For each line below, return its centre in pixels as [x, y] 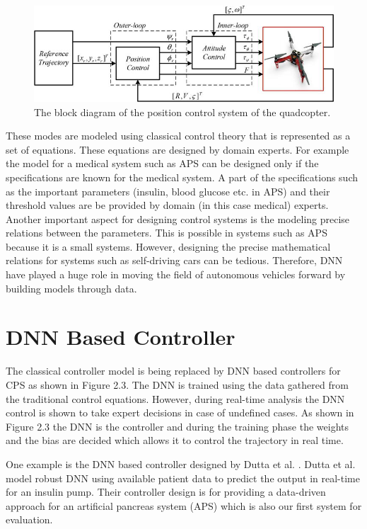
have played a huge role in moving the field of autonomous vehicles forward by [176, 274]
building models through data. [71, 288]
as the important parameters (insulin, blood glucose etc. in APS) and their [168, 191]
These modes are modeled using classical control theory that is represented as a [178, 136]
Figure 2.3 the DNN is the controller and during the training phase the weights [177, 426]
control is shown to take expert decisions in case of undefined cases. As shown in [180, 413]
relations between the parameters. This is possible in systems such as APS [167, 233]
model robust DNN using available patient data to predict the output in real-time [183, 478]
